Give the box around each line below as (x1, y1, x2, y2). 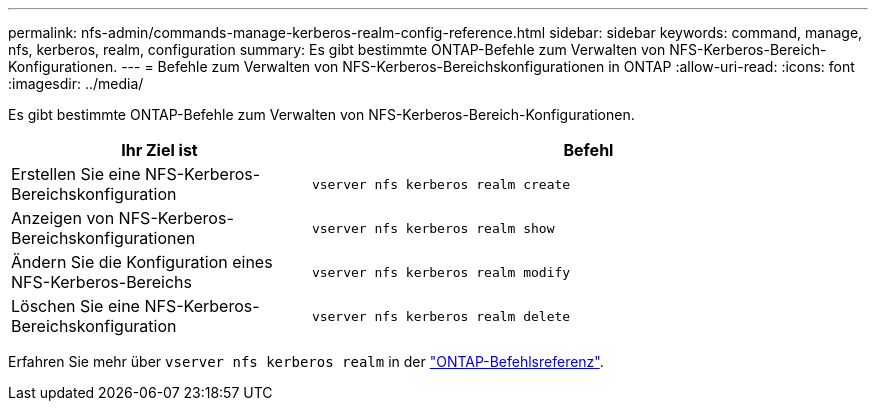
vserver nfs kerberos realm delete (311, 308, 571, 324)
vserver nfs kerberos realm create (311, 176, 571, 192)
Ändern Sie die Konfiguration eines (11, 252, 273, 272)
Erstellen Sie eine (11, 164, 141, 184)
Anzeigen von (11, 208, 115, 228)
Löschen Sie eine (11, 296, 140, 316)
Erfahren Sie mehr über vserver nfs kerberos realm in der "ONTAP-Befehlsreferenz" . (8, 353, 604, 370)
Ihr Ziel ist (121, 140, 198, 160)
